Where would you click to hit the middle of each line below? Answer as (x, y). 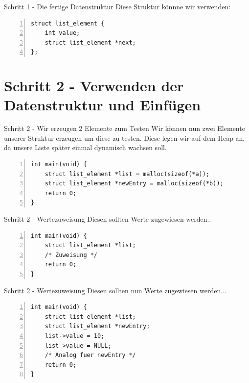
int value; (62, 33)
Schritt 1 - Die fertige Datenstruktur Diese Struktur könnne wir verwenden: (117, 6)
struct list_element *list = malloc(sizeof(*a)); (127, 174)
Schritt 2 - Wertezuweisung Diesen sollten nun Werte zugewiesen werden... (115, 290)
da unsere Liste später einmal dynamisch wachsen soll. (85, 147)
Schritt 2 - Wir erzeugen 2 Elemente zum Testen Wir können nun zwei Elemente (124, 128)
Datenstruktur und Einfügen (102, 105)
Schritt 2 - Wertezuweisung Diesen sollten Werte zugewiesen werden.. (108, 219)
